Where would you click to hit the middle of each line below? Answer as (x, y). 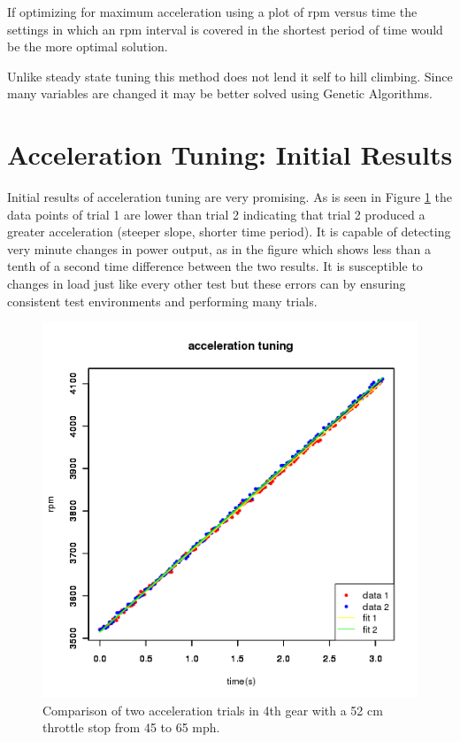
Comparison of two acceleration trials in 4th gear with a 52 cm (213, 710)
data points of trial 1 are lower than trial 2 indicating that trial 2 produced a (216, 214)
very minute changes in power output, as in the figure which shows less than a (219, 248)
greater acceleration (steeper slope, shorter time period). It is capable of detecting (229, 232)
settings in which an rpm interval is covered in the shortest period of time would (225, 29)
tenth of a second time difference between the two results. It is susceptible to (215, 266)
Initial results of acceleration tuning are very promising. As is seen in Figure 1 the (230, 197)
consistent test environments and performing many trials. (162, 301)
